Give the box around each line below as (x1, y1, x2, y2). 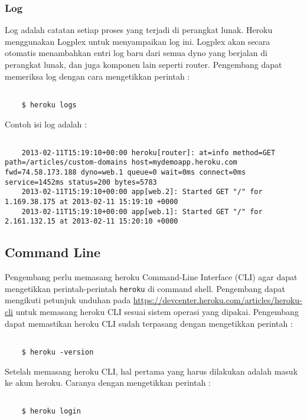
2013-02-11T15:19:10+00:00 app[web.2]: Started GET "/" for (21, 188, 263, 196)
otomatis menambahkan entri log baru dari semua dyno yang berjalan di (5, 47, 267, 59)
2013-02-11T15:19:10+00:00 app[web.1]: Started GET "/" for (21, 207, 263, 216)
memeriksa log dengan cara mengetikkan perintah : (5, 70, 190, 82)
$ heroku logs (21, 100, 77, 109)
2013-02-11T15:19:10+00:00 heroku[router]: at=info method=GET (21, 148, 276, 157)
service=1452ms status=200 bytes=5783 (5, 178, 157, 186)
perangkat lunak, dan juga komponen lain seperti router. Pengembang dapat (5, 58, 282, 70)
